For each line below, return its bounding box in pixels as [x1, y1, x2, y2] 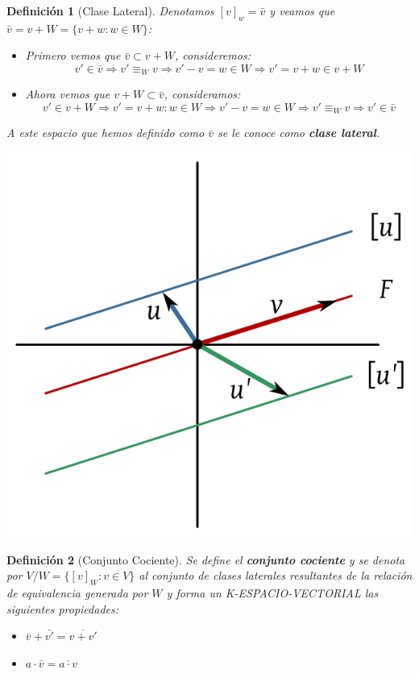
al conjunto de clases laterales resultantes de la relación [139, 567, 413, 584]
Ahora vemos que [25, 85, 110, 102]
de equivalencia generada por [6, 585, 148, 601]
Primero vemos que [25, 47, 121, 64]
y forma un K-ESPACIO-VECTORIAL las [166, 585, 379, 601]
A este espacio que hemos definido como [6, 124, 205, 141]
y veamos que [269, 2, 335, 19]
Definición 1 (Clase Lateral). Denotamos [6, 2, 214, 19]
